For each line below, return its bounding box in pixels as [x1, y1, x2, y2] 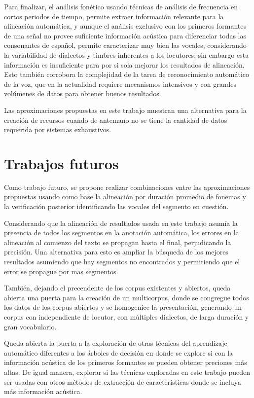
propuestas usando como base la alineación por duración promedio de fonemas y [4, 191, 246, 202]
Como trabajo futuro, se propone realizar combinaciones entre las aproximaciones [4, 181, 250, 192]
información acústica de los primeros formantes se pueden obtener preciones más [4, 357, 247, 367]
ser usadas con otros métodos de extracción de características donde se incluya [4, 376, 241, 387]
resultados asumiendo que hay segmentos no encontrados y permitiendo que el [4, 256, 240, 266]
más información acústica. [4, 386, 82, 397]
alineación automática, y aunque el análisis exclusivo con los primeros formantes [4, 21, 246, 31]
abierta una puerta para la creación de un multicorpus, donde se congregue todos [4, 292, 249, 302]
